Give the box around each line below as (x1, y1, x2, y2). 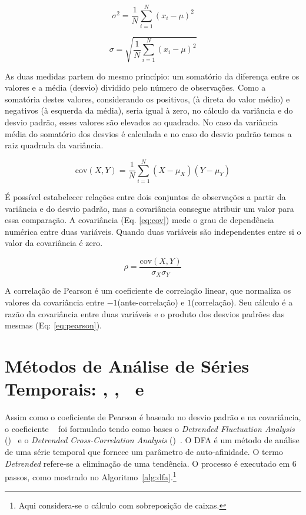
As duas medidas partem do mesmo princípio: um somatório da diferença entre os (5, 69, 300, 82)
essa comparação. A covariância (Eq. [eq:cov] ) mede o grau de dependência (5, 214, 274, 226)
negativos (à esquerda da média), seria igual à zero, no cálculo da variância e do (5, 104, 293, 117)
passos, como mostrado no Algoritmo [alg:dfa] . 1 (5, 469, 177, 483)
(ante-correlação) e (117, 296, 185, 308)
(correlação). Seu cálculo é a (191, 296, 293, 308)
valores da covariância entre (5, 296, 104, 308)
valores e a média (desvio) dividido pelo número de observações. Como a (5, 81, 266, 94)
